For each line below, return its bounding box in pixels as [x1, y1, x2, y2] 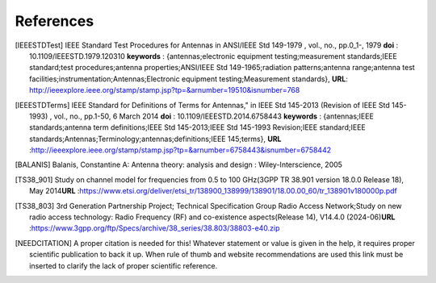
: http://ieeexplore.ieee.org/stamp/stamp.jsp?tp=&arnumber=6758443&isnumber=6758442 [29, 145, 331, 155]
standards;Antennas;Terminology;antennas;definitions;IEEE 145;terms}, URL [29, 134, 282, 144]
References [15, 12, 94, 30]
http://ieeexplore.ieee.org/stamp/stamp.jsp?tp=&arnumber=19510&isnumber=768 [29, 85, 300, 95]
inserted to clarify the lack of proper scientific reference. [29, 260, 218, 270]
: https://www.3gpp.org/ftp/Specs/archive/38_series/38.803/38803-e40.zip [29, 223, 280, 233]
